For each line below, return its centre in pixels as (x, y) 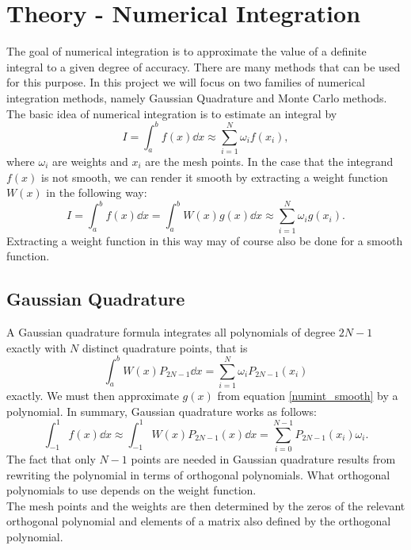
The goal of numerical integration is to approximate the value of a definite (186, 51)
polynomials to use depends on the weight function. (131, 490)
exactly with (36, 347)
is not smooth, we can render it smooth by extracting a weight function (215, 177)
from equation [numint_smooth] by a (308, 395)
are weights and (90, 161)
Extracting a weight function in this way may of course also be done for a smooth (205, 240)
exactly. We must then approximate (93, 395)
